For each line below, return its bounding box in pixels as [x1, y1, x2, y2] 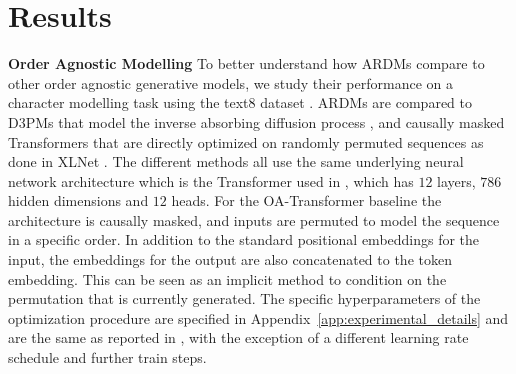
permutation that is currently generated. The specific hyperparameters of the [8, 288, 481, 309]
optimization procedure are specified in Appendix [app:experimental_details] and [8, 307, 509, 328]
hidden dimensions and [8, 190, 149, 211]
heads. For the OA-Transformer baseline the [171, 190, 442, 211]
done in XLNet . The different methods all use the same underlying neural [8, 151, 464, 172]
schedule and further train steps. [8, 347, 207, 368]
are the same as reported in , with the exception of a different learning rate [8, 327, 469, 348]
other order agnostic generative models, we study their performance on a [8, 72, 453, 93]
